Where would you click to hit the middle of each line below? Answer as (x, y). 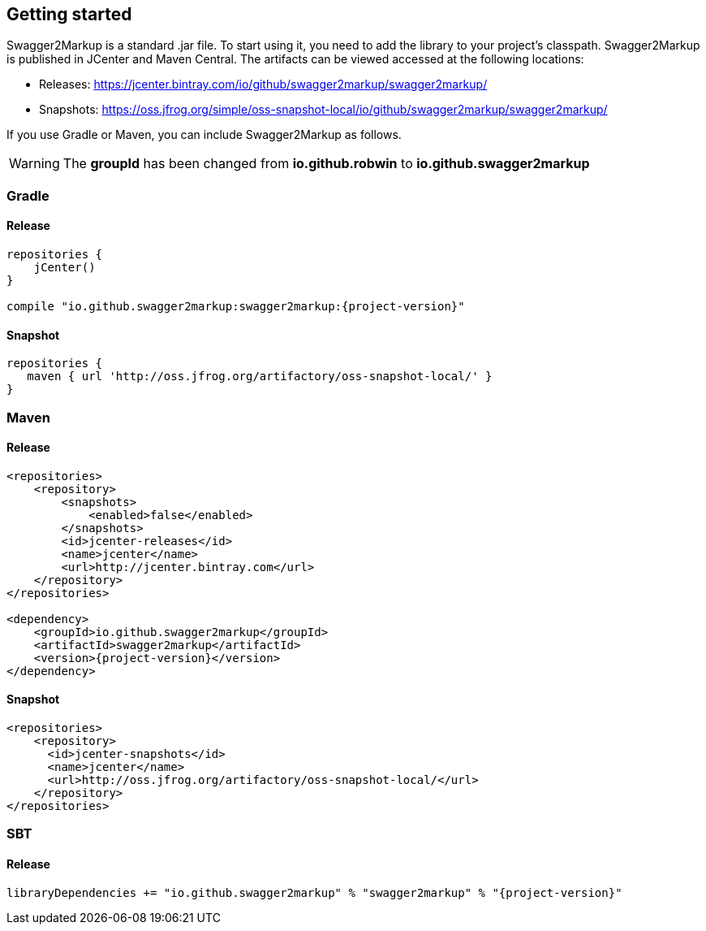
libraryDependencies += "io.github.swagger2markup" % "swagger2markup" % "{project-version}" (314, 892)
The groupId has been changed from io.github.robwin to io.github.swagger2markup (326, 164)
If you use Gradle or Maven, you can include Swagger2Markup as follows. (204, 135)
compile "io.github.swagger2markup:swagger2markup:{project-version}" (236, 307)
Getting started (69, 14)
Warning (34, 164)
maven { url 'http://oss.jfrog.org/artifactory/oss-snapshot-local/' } (260, 377)
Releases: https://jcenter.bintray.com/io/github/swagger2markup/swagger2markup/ (263, 84)
